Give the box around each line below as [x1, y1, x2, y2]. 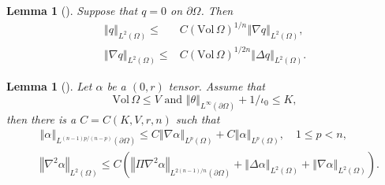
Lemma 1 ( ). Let [6, 78, 92, 94]
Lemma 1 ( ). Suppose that [6, 2, 138, 18]
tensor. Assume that [168, 78, 266, 94]
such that [175, 110, 220, 127]
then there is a [6, 110, 77, 127]
